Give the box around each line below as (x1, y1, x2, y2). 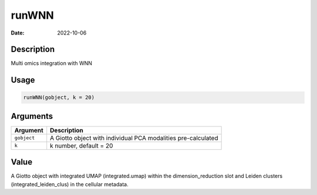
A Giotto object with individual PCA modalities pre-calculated (50, 134, 218, 142)
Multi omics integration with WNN (11, 60, 92, 67)
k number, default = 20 (50, 141, 113, 149)
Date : (11, 29, 25, 36)
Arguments (11, 111, 53, 121)
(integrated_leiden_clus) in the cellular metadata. (11, 180, 129, 187)
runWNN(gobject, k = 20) (23, 94, 95, 101)
